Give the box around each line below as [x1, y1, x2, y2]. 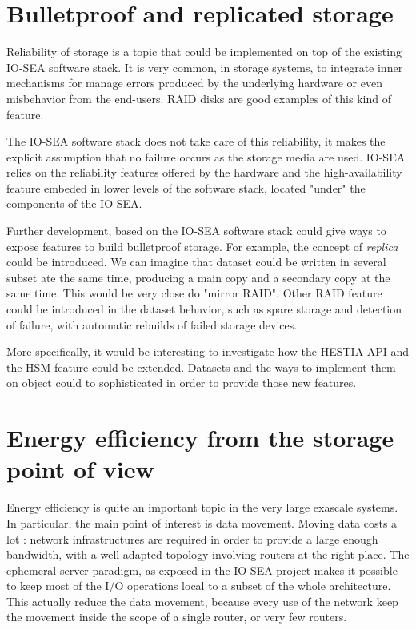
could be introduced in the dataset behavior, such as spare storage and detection [6, 301, 402, 317]
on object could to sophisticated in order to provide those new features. [6, 374, 357, 391]
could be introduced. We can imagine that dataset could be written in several [6, 253, 386, 270]
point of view [6, 453, 154, 485]
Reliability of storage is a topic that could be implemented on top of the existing [6, 43, 402, 60]
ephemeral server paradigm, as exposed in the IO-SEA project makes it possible [6, 561, 398, 578]
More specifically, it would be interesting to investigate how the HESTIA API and [6, 343, 410, 360]
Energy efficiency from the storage [6, 421, 394, 454]
